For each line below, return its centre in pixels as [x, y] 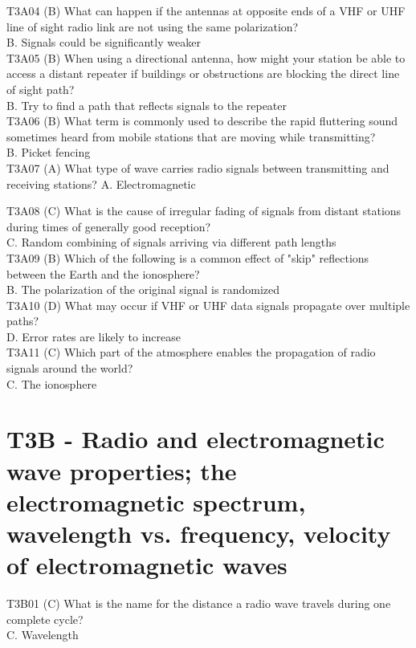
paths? [23, 321]
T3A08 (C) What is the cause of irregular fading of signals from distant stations [204, 211]
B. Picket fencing [49, 152]
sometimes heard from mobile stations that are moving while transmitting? [191, 136]
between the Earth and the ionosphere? [103, 273]
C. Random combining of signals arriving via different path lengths [171, 242]
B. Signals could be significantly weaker [104, 42]
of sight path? [41, 89]
